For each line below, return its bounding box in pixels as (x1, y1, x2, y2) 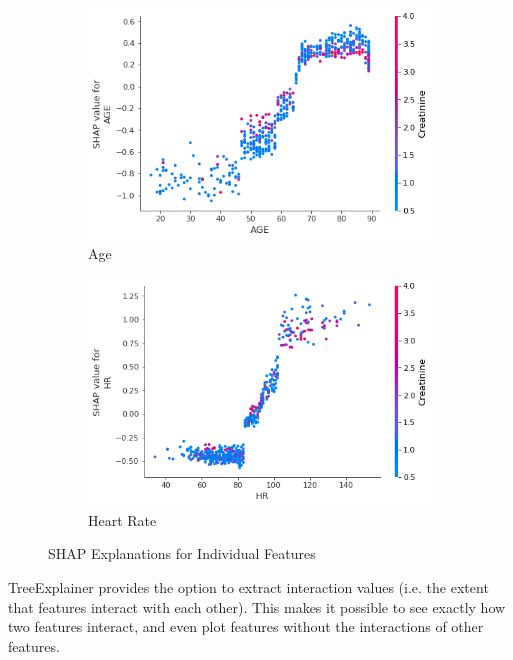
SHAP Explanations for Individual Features (48, 543, 316, 564)
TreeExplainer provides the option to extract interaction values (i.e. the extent (8, 577, 489, 598)
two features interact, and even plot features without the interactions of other (8, 616, 484, 637)
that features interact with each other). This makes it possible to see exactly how (8, 596, 506, 617)
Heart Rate (88, 509, 157, 530)
